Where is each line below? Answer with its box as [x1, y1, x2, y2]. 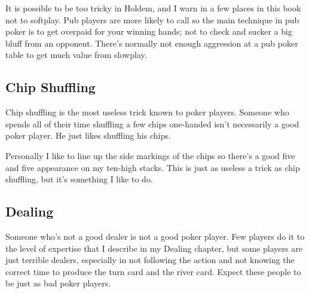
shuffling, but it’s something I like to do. [5, 173, 153, 185]
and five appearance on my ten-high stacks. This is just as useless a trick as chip [5, 161, 300, 173]
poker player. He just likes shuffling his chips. [5, 129, 171, 142]
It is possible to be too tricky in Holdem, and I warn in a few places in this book [5, 2, 301, 14]
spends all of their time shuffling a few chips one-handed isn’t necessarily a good [5, 117, 299, 130]
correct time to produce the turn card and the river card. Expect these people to [5, 265, 301, 277]
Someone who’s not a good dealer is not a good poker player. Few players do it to [5, 230, 305, 242]
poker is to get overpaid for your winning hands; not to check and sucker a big [5, 25, 292, 38]
